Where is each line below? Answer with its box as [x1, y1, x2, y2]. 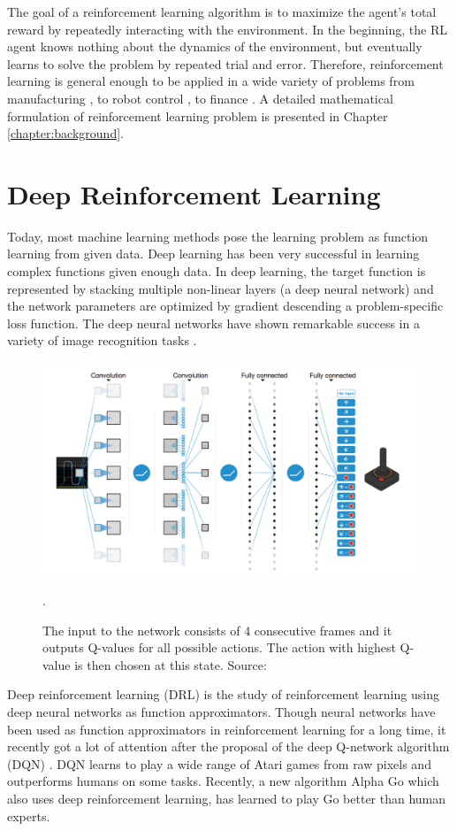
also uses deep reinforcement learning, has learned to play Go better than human [7, 789, 446, 807]
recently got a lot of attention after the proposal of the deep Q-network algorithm [7, 737, 450, 756]
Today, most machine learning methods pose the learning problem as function [7, 227, 429, 245]
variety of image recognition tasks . [7, 331, 197, 350]
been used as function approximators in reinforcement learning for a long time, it [7, 719, 446, 738]
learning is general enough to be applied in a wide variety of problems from [7, 72, 415, 90]
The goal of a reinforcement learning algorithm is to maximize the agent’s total [7, 3, 437, 20]
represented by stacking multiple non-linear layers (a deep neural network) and [7, 279, 434, 297]
